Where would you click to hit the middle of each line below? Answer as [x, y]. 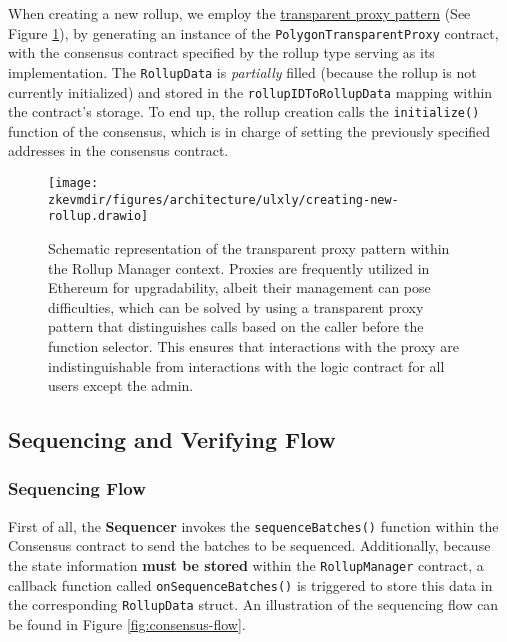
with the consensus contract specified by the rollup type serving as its [221, 52]
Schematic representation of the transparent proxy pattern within [249, 247]
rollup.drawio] [98, 216]
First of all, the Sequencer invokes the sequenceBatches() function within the [253, 525]
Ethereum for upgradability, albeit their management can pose [239, 287]
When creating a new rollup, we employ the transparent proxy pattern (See [239, 13]
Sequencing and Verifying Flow [172, 439]
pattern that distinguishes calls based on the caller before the [236, 326]
